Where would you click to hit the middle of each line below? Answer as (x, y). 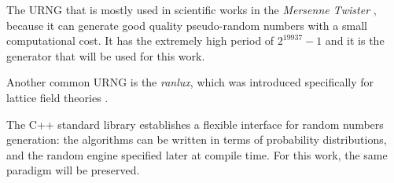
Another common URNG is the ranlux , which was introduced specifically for (190, 82)
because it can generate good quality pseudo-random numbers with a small (187, 25)
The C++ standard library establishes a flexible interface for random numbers (195, 124)
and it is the (355, 40)
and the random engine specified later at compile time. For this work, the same (197, 154)
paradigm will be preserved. (73, 170)
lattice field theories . (57, 97)
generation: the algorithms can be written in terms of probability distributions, (197, 139)
